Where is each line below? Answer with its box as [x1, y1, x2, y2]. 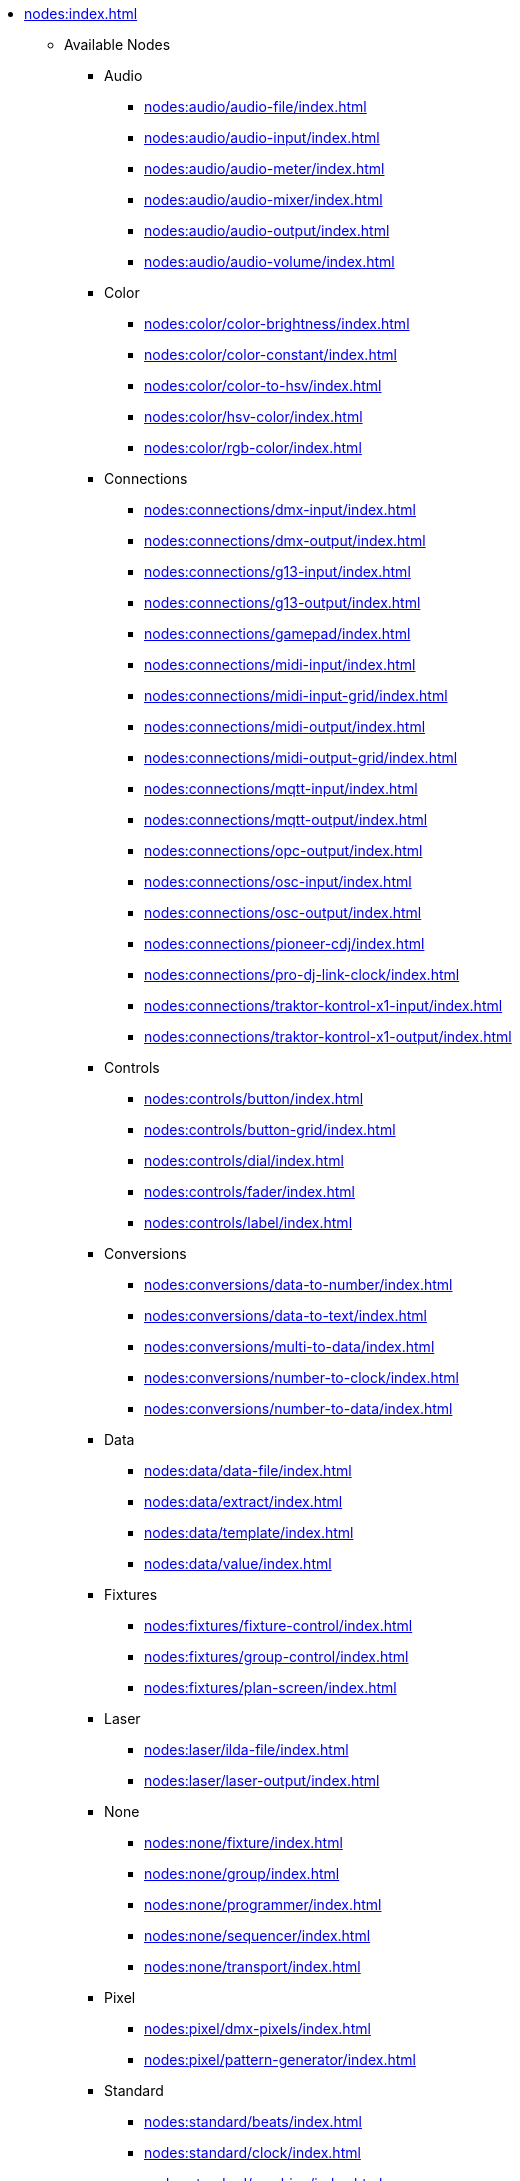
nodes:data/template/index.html [144, 1524, 354, 1541]
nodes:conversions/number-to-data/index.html [144, 1400, 453, 1417]
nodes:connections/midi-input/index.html [144, 656, 416, 673]
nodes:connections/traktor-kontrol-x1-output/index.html [144, 1028, 512, 1045]
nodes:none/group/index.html [144, 1865, 340, 1882]
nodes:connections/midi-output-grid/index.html [144, 749, 458, 766]
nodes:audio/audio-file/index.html [144, 98, 367, 115]
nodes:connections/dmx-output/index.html [144, 532, 426, 549]
